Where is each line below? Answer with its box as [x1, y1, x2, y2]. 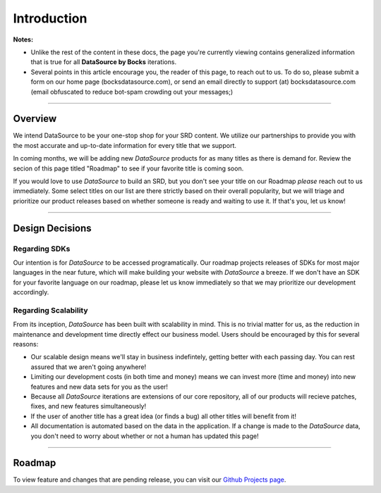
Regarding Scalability [13, 305, 88, 315]
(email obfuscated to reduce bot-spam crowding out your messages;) [30, 87, 234, 96]
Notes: [13, 35, 34, 44]
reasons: [13, 340, 39, 348]
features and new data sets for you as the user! [30, 382, 169, 391]
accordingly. [13, 288, 49, 297]
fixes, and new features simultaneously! [30, 402, 147, 411]
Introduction [13, 11, 87, 26]
